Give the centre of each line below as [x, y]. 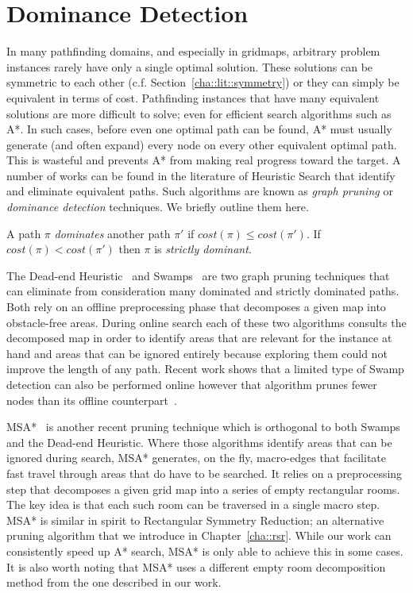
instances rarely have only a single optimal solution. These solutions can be [190, 66]
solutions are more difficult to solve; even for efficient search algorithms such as [199, 113]
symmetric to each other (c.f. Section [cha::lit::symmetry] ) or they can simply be [203, 82]
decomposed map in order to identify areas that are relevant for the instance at [199, 338]
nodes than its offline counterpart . [92, 400]
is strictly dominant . [203, 249]
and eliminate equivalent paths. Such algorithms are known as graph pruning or [200, 191]
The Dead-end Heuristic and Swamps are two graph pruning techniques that [198, 275]
